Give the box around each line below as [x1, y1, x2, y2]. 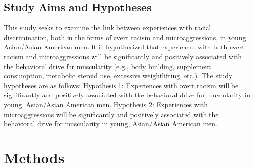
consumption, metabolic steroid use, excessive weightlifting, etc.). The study [4, 71, 232, 81]
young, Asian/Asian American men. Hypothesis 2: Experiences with [4, 99, 208, 109]
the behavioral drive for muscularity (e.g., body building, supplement [4, 61, 211, 71]
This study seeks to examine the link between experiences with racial [4, 23, 211, 33]
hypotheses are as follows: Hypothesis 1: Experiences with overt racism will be [4, 80, 239, 90]
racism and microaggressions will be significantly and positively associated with [4, 51, 242, 61]
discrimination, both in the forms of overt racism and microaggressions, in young [4, 32, 246, 42]
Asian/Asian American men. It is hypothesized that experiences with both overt [4, 42, 245, 52]
